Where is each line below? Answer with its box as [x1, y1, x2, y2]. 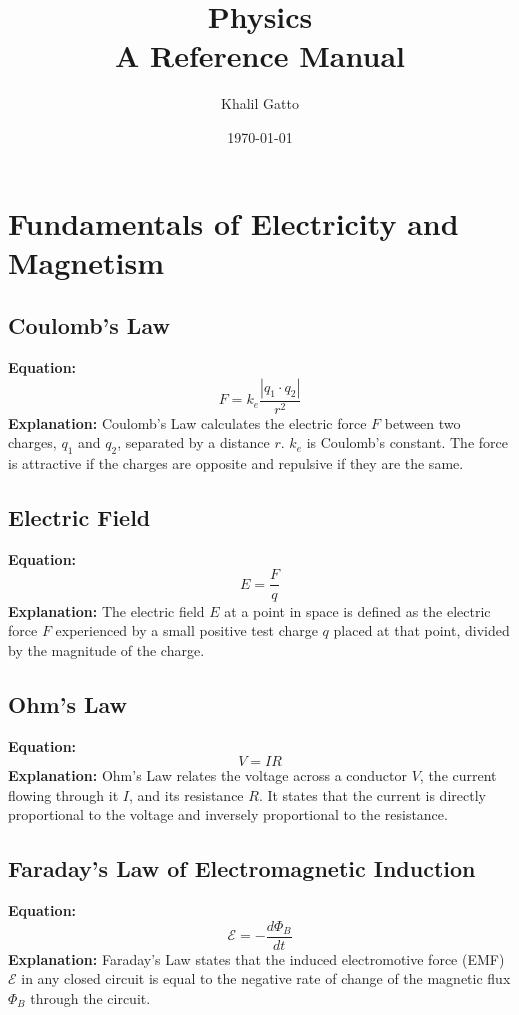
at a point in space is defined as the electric [224, 600, 491, 621]
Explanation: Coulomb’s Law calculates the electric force [8, 412, 367, 433]
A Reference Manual [115, 35, 405, 76]
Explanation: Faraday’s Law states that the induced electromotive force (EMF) [8, 948, 505, 969]
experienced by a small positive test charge [55, 620, 318, 641]
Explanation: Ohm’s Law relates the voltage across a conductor [8, 765, 408, 786]
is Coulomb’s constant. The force [306, 432, 508, 453]
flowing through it [8, 784, 119, 805]
